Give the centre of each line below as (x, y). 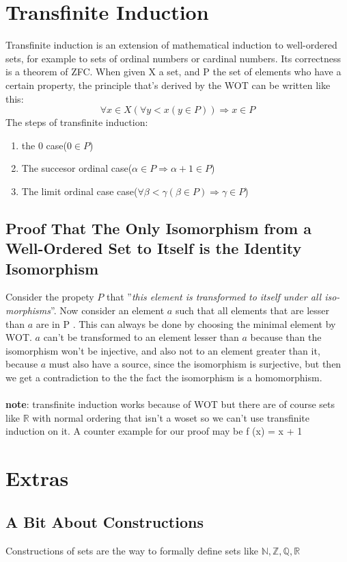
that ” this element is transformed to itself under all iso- (223, 297)
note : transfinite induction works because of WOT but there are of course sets (170, 404)
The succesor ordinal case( (77, 168)
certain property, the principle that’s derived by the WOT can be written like (168, 85)
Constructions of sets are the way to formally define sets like (132, 550)
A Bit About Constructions (105, 521)
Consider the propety (50, 297)
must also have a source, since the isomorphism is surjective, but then (195, 364)
